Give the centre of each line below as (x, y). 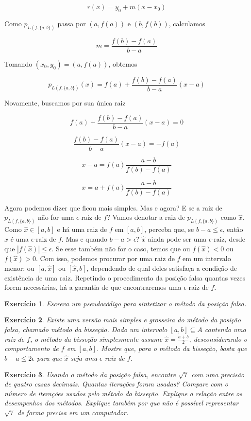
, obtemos (123, 63)
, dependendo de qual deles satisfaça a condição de (162, 268)
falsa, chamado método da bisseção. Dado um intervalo (86, 329)
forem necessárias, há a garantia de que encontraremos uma (93, 287)
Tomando (18, 63)
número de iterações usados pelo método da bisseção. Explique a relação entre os (123, 393)
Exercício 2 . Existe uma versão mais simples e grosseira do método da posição (123, 320)
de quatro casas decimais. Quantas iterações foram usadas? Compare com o (116, 384)
